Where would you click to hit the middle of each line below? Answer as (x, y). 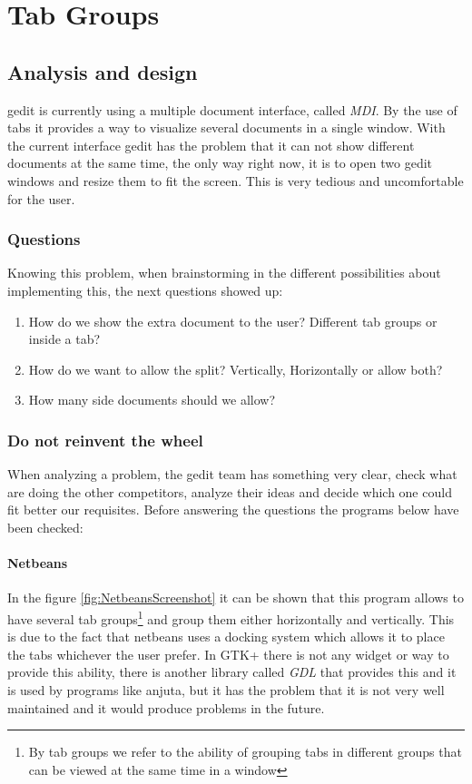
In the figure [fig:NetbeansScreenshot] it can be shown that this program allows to (236, 598)
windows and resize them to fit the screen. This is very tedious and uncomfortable (236, 180)
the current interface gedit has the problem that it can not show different (211, 145)
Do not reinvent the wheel (105, 440)
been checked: (45, 527)
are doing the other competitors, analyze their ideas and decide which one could (230, 491)
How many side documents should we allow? (152, 400)
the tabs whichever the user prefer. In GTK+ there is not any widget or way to (228, 654)
